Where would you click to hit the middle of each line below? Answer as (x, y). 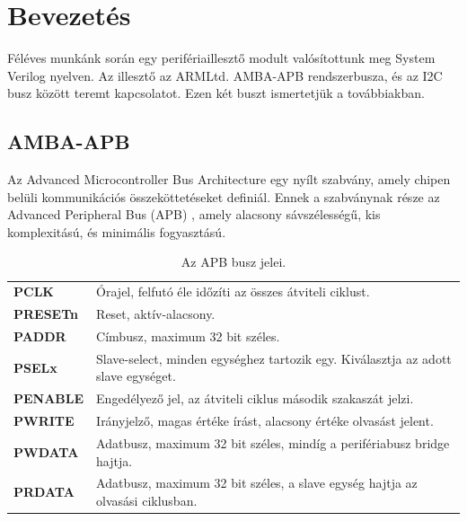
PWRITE (44, 421)
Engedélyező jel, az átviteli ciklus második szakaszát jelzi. (255, 398)
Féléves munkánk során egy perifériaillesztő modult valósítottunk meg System (221, 58)
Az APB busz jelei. (233, 262)
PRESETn (46, 314)
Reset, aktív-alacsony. (156, 314)
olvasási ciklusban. (147, 501)
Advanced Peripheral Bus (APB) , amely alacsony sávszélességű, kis (194, 214)
